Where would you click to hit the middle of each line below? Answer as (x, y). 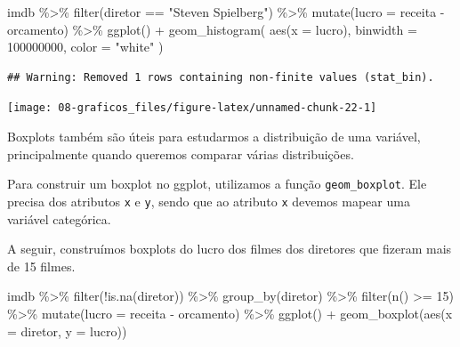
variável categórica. (59, 218)
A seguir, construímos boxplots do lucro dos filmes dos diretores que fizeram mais (230, 249)
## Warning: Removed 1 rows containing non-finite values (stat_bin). (221, 77)
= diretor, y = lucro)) (67, 331)
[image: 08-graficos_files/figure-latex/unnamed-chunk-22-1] (192, 108)
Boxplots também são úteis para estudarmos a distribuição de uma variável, (214, 137)
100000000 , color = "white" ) (85, 47)
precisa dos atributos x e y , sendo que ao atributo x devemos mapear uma (209, 201)
